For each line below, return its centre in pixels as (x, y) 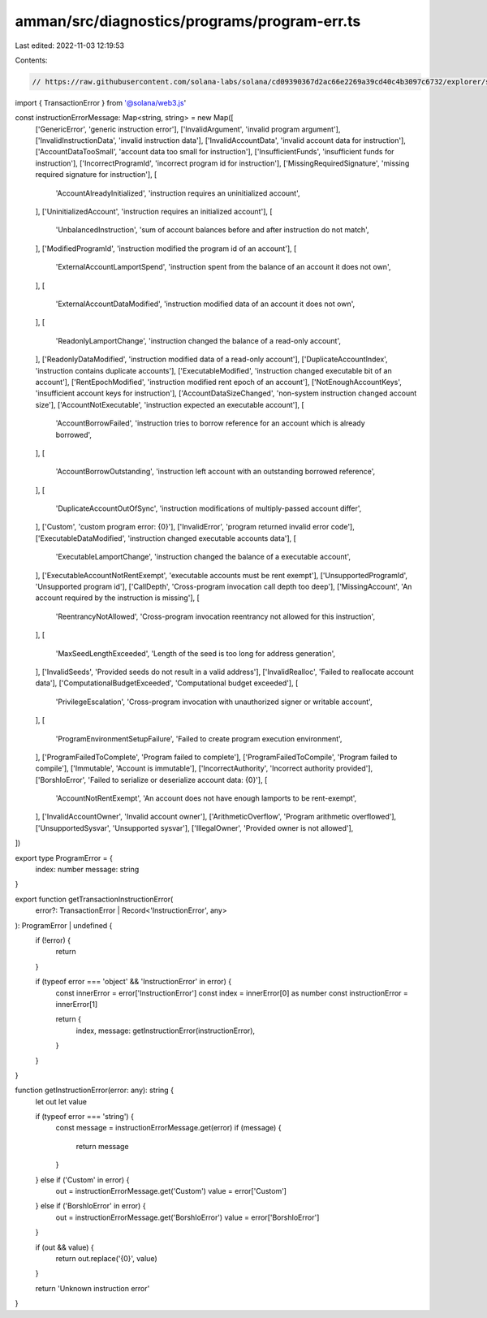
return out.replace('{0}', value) (106, 1258)
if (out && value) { (65, 1247)
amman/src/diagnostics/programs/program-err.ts (188, 21)
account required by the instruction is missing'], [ (118, 598)
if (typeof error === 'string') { (84, 1117)
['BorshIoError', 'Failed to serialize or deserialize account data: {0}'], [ (151, 780)
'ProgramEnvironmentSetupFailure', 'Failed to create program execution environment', (199, 738)
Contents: (31, 60)
